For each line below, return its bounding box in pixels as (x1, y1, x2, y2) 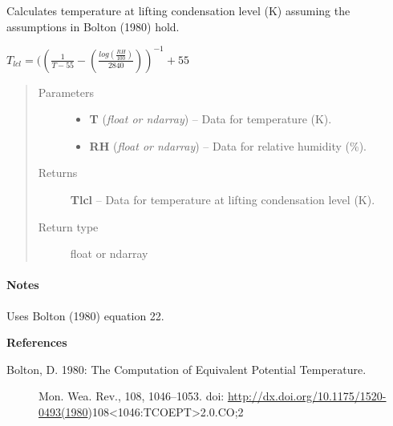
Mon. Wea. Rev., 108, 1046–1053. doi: (38, 388, 225, 404)
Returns (38, 164, 78, 181)
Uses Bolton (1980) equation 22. (6, 307, 164, 324)
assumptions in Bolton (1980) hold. (6, 18, 180, 34)
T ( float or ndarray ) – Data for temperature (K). (89, 111, 332, 127)
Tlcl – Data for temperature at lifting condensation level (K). (70, 191, 375, 208)
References (6, 334, 67, 351)
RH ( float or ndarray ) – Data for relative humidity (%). (89, 137, 367, 154)
